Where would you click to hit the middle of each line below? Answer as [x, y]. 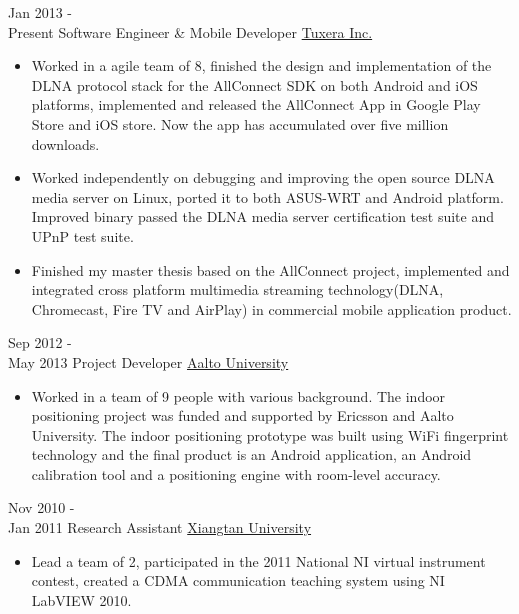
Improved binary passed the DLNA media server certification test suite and [262, 216]
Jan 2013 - [40, 12]
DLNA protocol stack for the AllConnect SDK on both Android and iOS [254, 84]
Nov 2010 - [41, 507]
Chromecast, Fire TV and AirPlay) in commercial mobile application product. [271, 308]
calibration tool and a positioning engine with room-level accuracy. [236, 473]
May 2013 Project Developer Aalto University [148, 361]
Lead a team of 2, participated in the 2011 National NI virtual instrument [258, 560]
